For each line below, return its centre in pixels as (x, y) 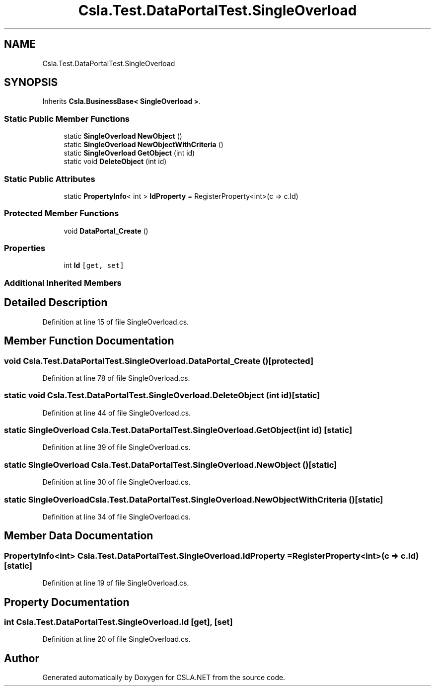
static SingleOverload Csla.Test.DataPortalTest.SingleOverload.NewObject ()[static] (171, 465)
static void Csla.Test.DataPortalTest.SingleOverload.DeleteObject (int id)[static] (162, 395)
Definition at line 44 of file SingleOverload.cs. (117, 413)
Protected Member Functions (62, 214)
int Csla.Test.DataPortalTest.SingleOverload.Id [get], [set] (118, 622)
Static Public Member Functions (67, 119)
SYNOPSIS (31, 83)
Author (22, 658)
